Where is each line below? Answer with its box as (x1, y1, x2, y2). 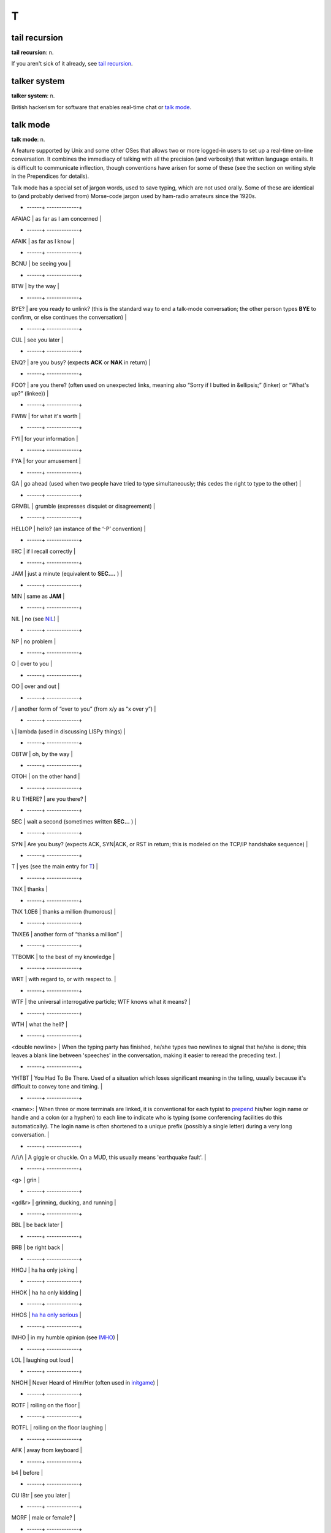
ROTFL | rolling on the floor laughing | (11, 1424, 107, 1431)
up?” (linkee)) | (11, 390, 49, 397)
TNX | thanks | (11, 885, 48, 893)
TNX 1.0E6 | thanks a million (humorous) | (11, 908, 116, 915)
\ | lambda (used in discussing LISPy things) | (11, 727, 126, 735)
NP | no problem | (11, 638, 56, 645)
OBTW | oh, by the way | (11, 750, 73, 757)
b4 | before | (11, 1469, 43, 1476)
